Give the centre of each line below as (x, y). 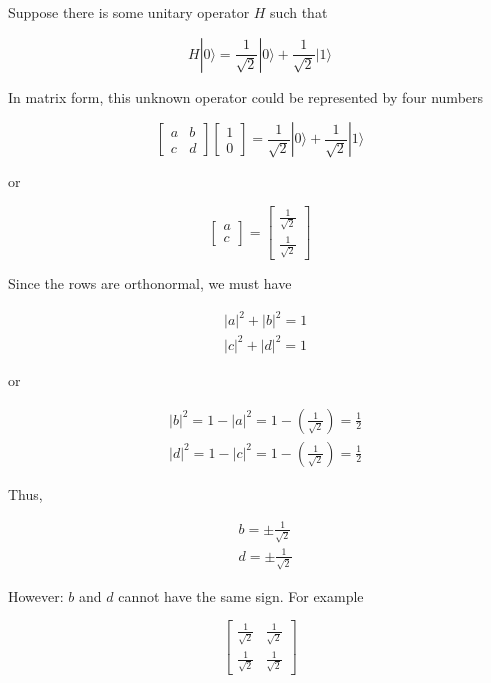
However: (36, 595)
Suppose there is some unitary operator (129, 12)
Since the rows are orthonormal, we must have (150, 283)
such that (299, 12)
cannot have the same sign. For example (241, 595)
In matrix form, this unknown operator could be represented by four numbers (246, 96)
